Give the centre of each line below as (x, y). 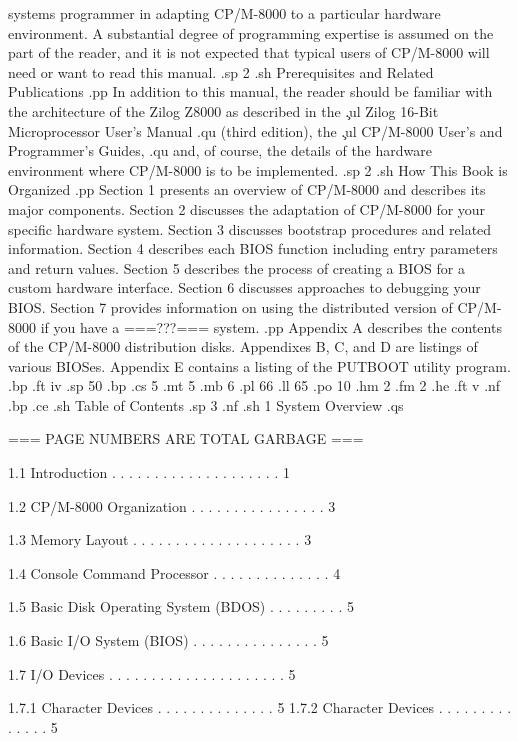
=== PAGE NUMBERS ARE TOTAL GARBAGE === (186, 438)
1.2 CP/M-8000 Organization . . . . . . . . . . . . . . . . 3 (172, 505)
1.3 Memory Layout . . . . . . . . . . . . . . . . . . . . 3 (160, 539)
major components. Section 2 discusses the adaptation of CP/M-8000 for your (247, 208)
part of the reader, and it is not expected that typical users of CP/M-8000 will (249, 52)
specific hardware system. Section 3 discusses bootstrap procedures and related (250, 228)
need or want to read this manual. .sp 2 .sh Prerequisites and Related (221, 71)
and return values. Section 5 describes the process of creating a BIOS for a (236, 267)
